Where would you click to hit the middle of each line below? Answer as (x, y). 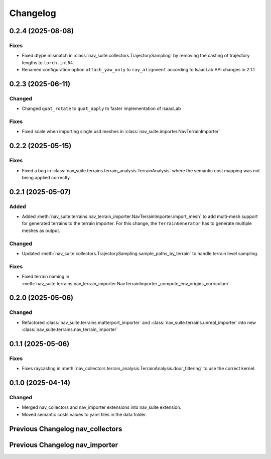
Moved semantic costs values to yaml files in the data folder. (84, 414)
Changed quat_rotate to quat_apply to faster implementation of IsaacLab (101, 108)
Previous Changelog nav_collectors (66, 429)
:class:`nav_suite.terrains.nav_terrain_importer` (70, 329)
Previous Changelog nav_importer (63, 445)
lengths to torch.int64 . (48, 62)
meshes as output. (41, 231)
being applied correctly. (46, 177)
